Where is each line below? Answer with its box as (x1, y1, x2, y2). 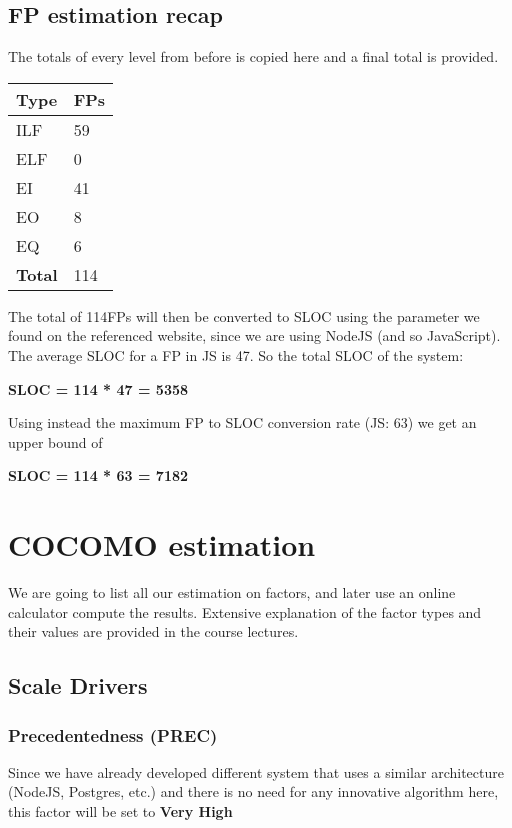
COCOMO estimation (8, 524, 316, 565)
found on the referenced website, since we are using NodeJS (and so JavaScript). (8, 325, 501, 346)
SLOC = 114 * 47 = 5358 (8, 378, 189, 399)
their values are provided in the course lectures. (8, 621, 299, 642)
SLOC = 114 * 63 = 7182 (8, 465, 189, 486)
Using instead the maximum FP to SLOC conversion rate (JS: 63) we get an (8, 412, 477, 433)
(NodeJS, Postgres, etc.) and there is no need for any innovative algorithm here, (8, 781, 499, 802)
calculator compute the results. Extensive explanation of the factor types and (8, 601, 482, 622)
